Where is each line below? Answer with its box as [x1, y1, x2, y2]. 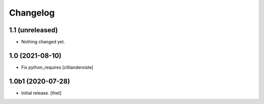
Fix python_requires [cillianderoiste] [21, 64, 94, 70]
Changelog [9, 7, 55, 18]
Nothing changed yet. [21, 39, 66, 45]
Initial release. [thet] [21, 90, 62, 96]
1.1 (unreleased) [9, 26, 58, 34]
